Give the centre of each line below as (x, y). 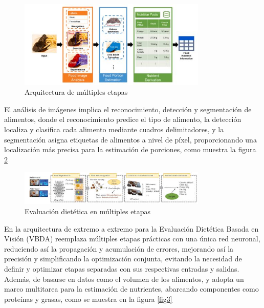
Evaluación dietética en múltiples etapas (88, 211)
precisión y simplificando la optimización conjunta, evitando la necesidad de (123, 259)
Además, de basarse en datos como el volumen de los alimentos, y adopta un (124, 279)
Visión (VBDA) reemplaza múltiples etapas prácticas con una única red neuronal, (132, 239)
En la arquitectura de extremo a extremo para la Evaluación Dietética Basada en (131, 228)
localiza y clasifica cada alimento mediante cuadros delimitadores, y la (114, 129)
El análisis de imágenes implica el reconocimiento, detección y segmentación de (128, 109)
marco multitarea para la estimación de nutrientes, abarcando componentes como (131, 289)
